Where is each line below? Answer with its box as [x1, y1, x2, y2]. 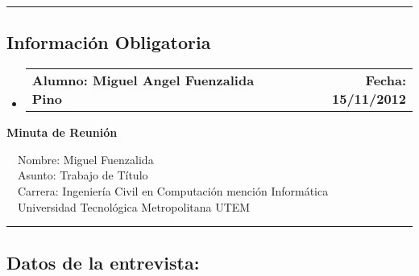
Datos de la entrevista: [6, 249, 200, 274]
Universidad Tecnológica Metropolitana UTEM [17, 198, 251, 215]
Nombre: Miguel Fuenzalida [17, 150, 154, 167]
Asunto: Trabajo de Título [17, 167, 148, 183]
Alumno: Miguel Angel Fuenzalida [31, 71, 255, 90]
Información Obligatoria [6, 30, 211, 55]
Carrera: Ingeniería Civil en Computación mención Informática [17, 182, 329, 199]
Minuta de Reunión [6, 124, 118, 141]
